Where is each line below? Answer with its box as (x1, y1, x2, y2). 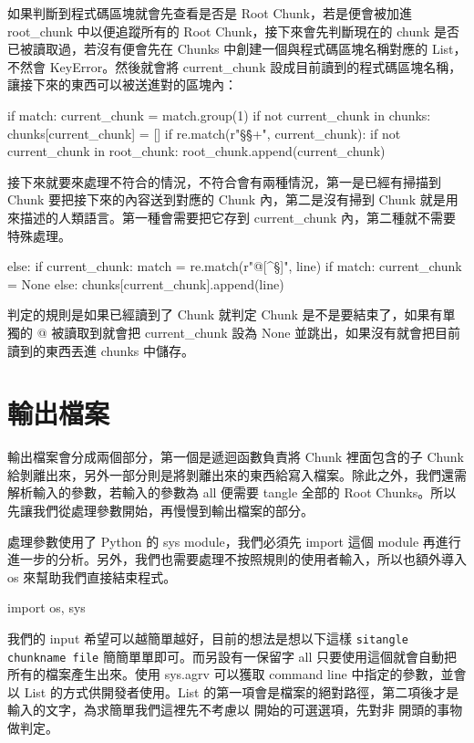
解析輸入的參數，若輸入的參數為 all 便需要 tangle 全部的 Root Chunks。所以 (7, 483, 457, 502)
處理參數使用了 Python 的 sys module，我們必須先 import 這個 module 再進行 (7, 531, 461, 550)
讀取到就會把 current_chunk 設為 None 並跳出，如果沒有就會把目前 (64, 322, 461, 341)
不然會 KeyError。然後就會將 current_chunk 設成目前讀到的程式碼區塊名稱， (7, 57, 462, 76)
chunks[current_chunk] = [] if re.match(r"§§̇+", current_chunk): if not (7, 123, 401, 142)
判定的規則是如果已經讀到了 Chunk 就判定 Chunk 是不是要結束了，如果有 (7, 305, 443, 324)
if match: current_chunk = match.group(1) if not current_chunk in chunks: (7, 105, 431, 124)
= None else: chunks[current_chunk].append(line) (7, 274, 284, 293)
